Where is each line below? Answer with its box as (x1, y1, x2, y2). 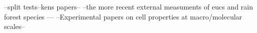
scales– (4, 21, 25, 31)
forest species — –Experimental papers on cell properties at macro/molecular (4, 11, 242, 21)
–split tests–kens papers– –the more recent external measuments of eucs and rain (4, 1, 253, 11)
